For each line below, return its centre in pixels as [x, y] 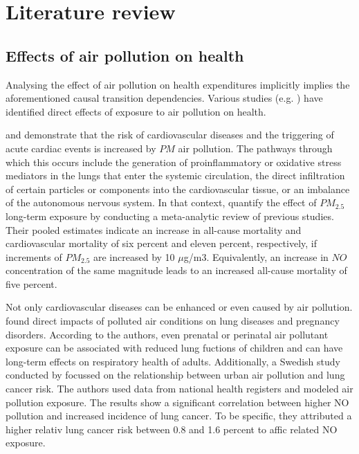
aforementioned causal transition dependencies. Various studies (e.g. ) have [164, 98]
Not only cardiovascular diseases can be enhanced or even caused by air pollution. [179, 307]
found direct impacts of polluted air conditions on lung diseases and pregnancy [173, 321]
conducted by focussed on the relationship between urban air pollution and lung [175, 375]
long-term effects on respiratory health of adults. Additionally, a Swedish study [173, 361]
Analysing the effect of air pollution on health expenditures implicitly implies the [178, 84]
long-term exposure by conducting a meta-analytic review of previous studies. [170, 216]
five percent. [31, 283]
